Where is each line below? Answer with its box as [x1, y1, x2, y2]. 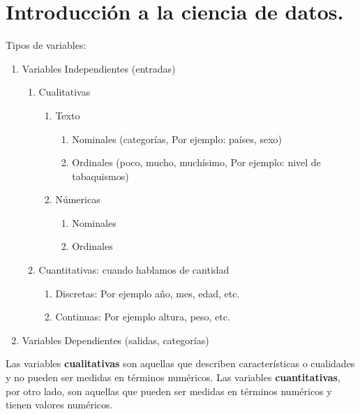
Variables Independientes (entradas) [22, 61, 176, 75]
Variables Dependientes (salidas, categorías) [22, 332, 209, 347]
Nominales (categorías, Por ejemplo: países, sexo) [72, 131, 283, 146]
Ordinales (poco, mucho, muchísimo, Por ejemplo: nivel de [72, 155, 321, 170]
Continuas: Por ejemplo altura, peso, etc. [55, 309, 230, 324]
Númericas [55, 192, 100, 207]
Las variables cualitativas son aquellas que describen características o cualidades [6, 356, 355, 371]
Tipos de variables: [6, 38, 87, 52]
